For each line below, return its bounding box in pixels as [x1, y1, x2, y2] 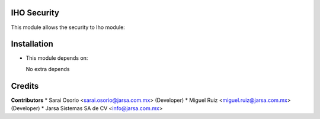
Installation [11, 39, 53, 49]
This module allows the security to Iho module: [11, 24, 126, 31]
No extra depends [25, 65, 70, 72]
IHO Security [11, 8, 59, 18]
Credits [11, 81, 39, 91]
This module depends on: [25, 54, 88, 62]
